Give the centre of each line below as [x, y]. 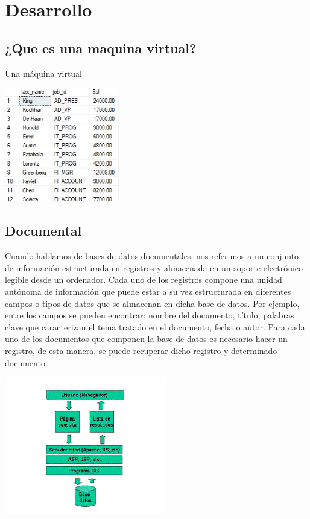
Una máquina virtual [44, 73]
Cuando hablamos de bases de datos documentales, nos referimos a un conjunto [152, 256]
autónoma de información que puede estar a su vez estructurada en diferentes [148, 291]
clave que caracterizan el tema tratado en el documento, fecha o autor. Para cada [155, 327]
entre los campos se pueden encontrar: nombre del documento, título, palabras [150, 315]
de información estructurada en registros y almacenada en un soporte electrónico [154, 267]
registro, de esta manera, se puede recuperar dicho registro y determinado [141, 350]
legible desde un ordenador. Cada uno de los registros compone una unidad [144, 279]
